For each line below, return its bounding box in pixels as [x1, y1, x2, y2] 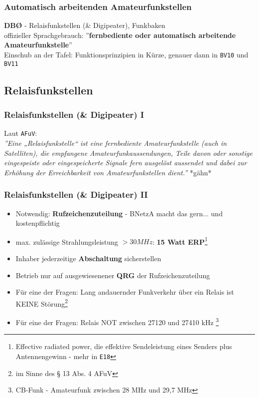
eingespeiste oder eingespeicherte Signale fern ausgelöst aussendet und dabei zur [4, 157, 247, 168]
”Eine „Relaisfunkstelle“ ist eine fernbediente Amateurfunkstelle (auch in [4, 137, 227, 148]
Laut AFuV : [4, 128, 37, 138]
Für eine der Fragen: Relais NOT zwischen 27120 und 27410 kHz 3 [15, 316, 219, 327]
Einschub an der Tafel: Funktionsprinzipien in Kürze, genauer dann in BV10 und [4, 49, 249, 59]
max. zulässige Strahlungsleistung [15, 236, 119, 247]
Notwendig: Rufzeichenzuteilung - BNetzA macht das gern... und [15, 208, 223, 218]
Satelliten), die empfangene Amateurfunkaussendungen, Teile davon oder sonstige [4, 147, 253, 158]
